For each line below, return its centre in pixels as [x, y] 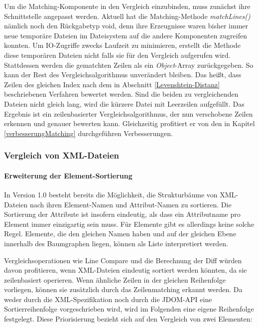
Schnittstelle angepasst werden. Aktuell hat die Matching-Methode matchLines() [127, 16]
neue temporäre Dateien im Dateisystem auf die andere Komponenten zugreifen [126, 35]
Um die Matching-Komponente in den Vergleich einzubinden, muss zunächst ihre [127, 6]
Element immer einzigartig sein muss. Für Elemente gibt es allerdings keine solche [129, 224]
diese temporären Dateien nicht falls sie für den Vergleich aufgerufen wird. [117, 55]
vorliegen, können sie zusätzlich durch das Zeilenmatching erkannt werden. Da [123, 289]
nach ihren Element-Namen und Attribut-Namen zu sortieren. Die [130, 204]
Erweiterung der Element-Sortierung [68, 175]
